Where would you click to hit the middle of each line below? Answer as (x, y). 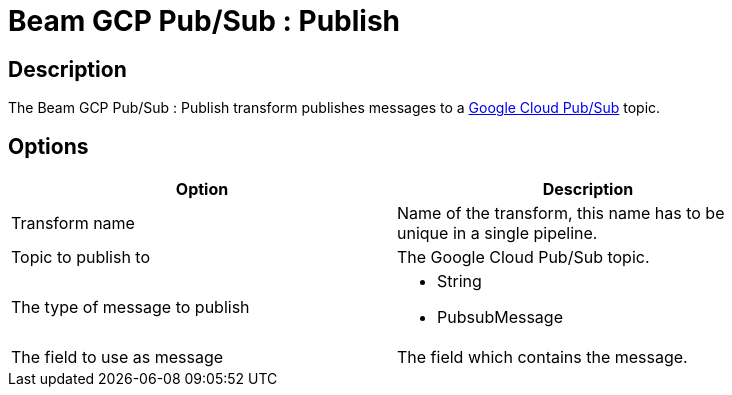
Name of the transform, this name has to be (561, 213)
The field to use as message (117, 357)
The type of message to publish (130, 307)
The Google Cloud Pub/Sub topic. (523, 257)
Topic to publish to (81, 257)
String (459, 281)
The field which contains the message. (542, 357)
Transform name (73, 223)
